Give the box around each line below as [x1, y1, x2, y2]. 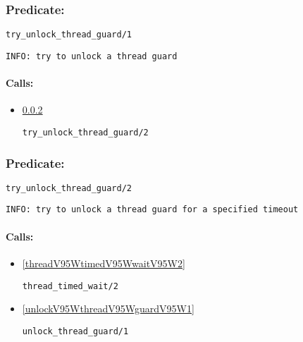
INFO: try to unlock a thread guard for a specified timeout [6, 204, 299, 215]
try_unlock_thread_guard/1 [6, 30, 132, 40]
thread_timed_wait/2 [22, 281, 118, 291]
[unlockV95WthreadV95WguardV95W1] [22, 301, 194, 316]
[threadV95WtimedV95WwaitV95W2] [22, 255, 185, 270]
